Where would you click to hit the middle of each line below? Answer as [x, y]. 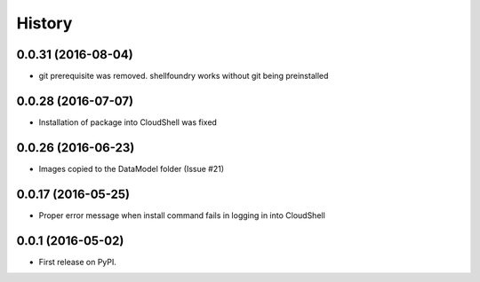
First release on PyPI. [78, 262]
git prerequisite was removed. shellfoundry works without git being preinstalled [184, 76]
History [44, 23]
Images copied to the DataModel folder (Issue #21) [132, 168]
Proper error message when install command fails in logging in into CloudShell [182, 215]
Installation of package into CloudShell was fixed [128, 122]
